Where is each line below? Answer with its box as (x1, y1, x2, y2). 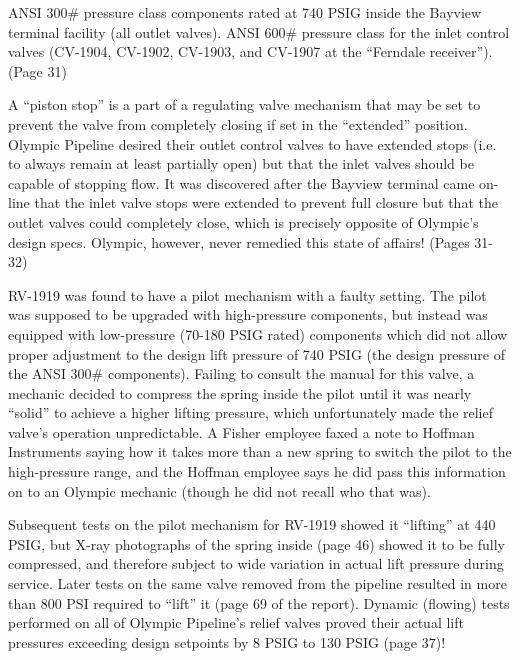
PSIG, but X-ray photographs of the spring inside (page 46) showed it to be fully (8, 533, 505, 554)
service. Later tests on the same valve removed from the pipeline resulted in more (8, 573, 507, 594)
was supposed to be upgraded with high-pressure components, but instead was (8, 304, 488, 325)
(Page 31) (8, 60, 67, 81)
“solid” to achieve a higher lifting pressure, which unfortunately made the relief (8, 402, 493, 423)
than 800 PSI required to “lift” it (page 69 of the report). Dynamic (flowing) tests (8, 592, 510, 613)
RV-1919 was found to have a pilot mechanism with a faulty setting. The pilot (8, 284, 487, 305)
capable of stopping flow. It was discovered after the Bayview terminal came (8, 172, 475, 193)
